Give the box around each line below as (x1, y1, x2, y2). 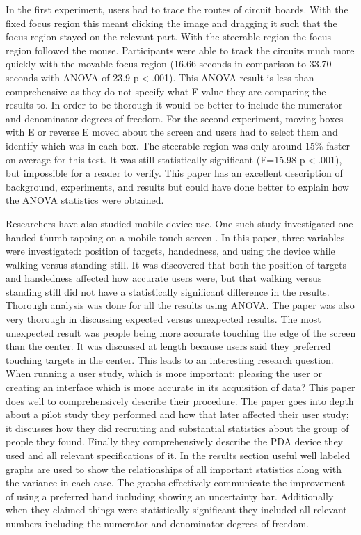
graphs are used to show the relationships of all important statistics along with (6, 461, 342, 476)
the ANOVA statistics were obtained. (6, 193, 164, 207)
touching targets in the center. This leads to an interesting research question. (6, 352, 334, 367)
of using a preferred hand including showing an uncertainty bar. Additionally (6, 488, 334, 503)
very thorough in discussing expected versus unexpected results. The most (6, 312, 321, 326)
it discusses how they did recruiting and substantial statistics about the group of (6, 420, 349, 435)
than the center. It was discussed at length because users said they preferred (6, 339, 331, 353)
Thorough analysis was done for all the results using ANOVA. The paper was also (6, 298, 355, 312)
